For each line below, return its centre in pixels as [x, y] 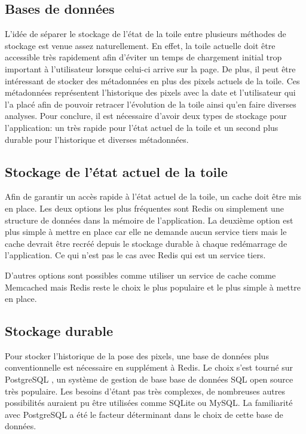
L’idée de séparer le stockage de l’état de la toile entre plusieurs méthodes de [146, 34]
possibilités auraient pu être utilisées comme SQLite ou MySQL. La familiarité [149, 403]
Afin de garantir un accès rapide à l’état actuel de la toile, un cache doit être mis [153, 196]
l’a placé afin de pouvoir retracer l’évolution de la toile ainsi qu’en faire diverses [151, 104]
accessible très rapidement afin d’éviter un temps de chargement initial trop [143, 57]
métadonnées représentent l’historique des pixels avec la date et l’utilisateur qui [150, 92]
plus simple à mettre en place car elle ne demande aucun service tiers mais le [146, 232]
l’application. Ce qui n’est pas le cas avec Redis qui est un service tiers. [135, 255]
